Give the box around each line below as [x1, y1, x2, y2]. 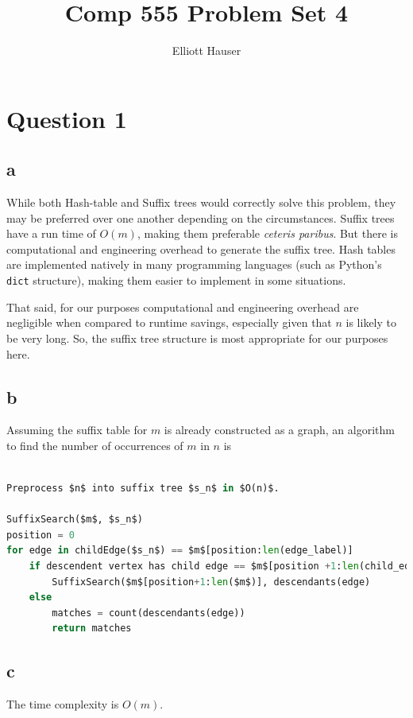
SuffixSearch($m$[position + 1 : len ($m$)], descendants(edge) [52, 576, 371, 588]
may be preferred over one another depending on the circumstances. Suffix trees [6, 209, 395, 226]
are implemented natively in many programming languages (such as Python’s [6, 256, 382, 273]
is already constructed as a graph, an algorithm [164, 421, 395, 438]
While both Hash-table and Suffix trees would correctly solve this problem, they [6, 194, 396, 211]
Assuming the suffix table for [6, 421, 148, 438]
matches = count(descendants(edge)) [52, 607, 245, 619]
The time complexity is [6, 696, 119, 712]
